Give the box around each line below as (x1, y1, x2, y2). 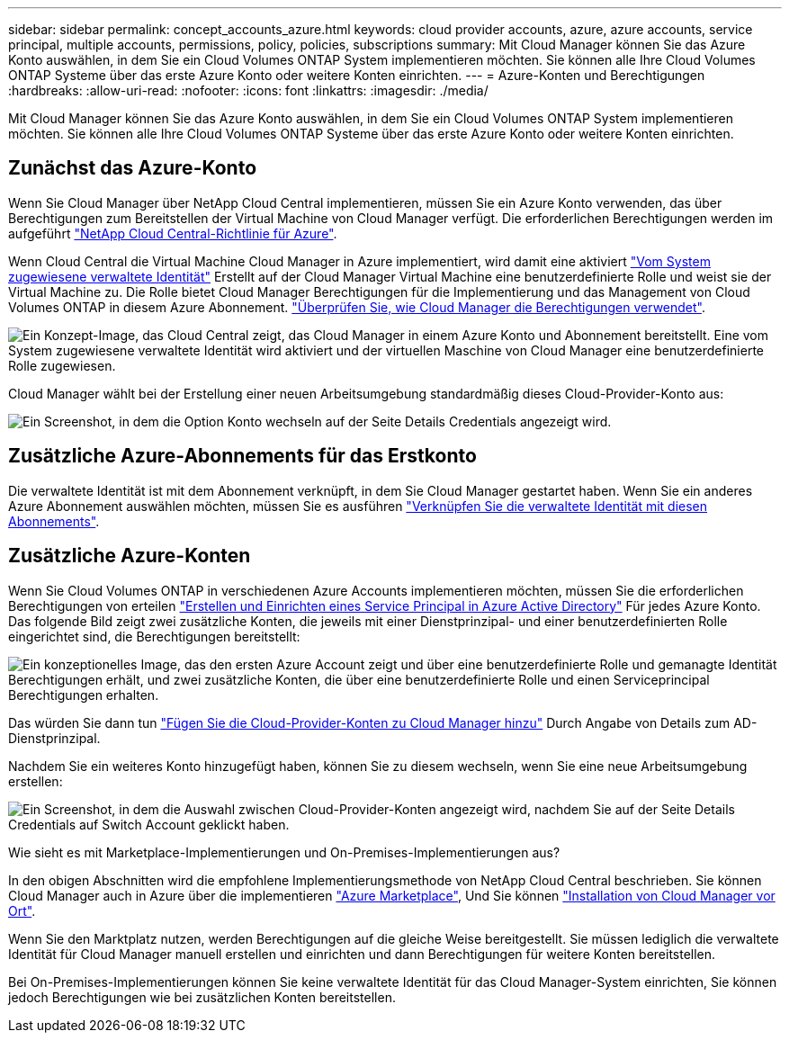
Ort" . (8, 902, 36, 919)
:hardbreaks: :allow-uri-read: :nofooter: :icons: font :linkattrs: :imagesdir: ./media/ (8, 83, 489, 98)
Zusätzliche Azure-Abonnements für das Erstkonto (8, 444, 477, 468)
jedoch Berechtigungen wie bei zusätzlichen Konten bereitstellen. (8, 989, 396, 1005)
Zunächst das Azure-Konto (8, 157, 257, 180)
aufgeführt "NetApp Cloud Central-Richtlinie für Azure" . (8, 225, 337, 241)
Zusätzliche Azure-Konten (8, 544, 251, 568)
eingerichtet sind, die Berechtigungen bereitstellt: (8, 628, 300, 644)
